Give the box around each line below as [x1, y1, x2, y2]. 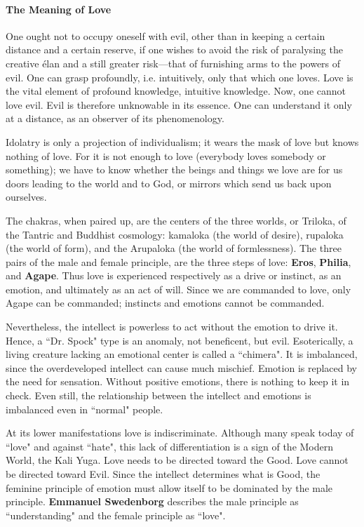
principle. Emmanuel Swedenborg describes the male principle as [6, 494, 299, 509]
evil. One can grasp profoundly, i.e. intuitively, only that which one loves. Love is [6, 69, 353, 84]
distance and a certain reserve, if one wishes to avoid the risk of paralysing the [6, 42, 343, 57]
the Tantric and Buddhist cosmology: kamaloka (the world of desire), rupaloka [6, 227, 344, 241]
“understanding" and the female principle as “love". [6, 507, 226, 522]
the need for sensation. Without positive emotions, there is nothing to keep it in [6, 374, 350, 389]
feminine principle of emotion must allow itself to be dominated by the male [6, 480, 333, 495]
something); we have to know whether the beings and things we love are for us [6, 162, 343, 177]
